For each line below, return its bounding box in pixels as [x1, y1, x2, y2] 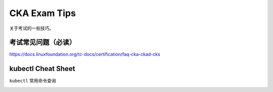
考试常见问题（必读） [9, 38, 76, 47]
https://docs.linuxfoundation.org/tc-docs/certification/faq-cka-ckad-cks [9, 51, 160, 57]
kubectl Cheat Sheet [9, 64, 75, 73]
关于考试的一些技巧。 [9, 25, 54, 31]
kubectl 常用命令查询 [9, 78, 56, 84]
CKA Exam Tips [9, 8, 76, 19]
